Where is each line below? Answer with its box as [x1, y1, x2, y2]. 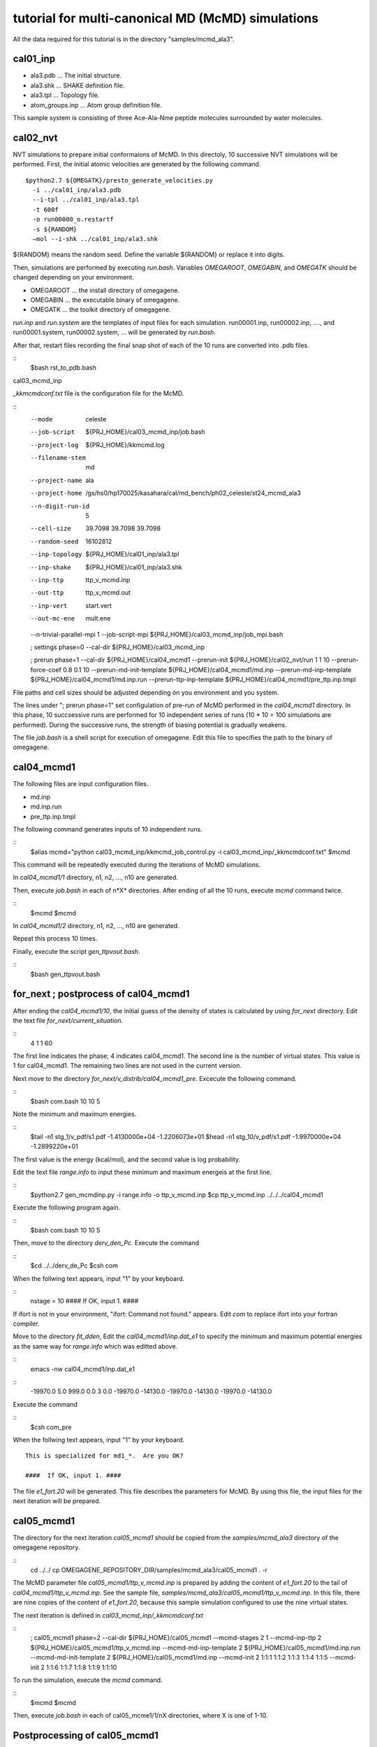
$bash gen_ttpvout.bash [30, 970, 101, 978]
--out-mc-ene [30, 615, 75, 623]
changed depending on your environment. [13, 273, 134, 282]
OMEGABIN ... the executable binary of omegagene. [30, 296, 180, 304]
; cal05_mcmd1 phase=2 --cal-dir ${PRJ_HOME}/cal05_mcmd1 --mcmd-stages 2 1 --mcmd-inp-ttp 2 [30, 1634, 322, 1642]
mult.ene [85, 614, 111, 623]
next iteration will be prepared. [13, 1496, 101, 1505]
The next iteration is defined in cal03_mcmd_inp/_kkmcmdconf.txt [13, 1611, 204, 1619]
